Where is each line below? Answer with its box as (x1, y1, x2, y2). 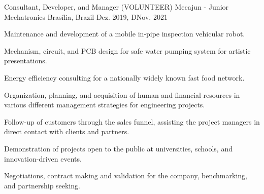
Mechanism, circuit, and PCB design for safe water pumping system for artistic (4, 45, 251, 56)
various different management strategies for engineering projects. (4, 99, 205, 110)
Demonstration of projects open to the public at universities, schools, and (4, 143, 233, 153)
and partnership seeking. (4, 180, 80, 190)
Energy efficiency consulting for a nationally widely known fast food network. (4, 72, 245, 83)
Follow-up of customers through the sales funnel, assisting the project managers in (4, 116, 260, 127)
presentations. (4, 55, 47, 66)
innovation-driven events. (4, 153, 82, 164)
